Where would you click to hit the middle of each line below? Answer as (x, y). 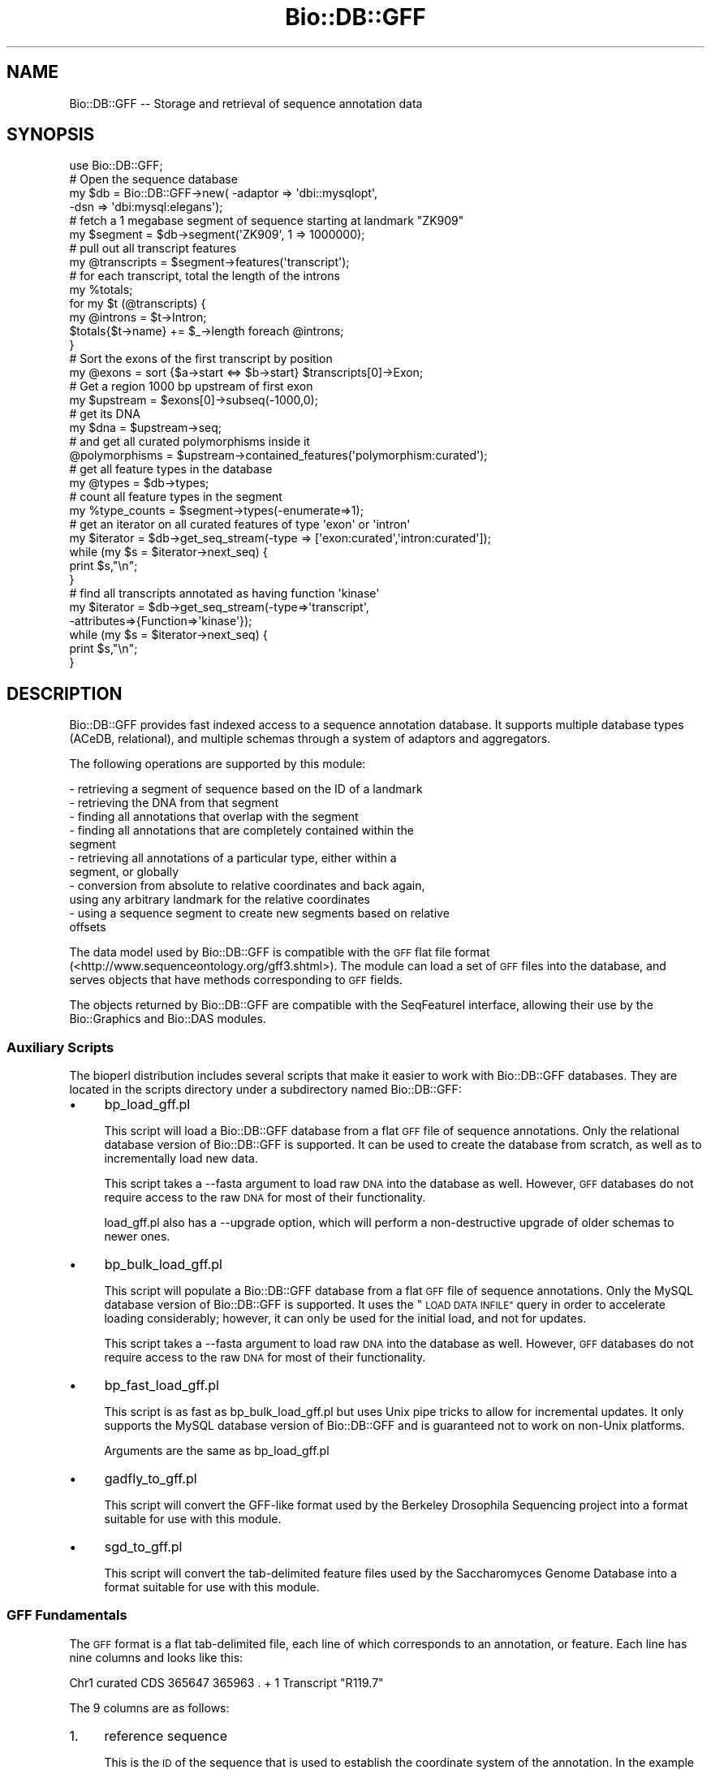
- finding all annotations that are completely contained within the (241, 831)
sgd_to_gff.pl (143, 1547)
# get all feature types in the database (171, 469)
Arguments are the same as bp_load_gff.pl (217, 1451)
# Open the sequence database (153, 179)
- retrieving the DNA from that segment (174, 803)
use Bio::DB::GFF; (116, 166)
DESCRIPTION (65, 693)
